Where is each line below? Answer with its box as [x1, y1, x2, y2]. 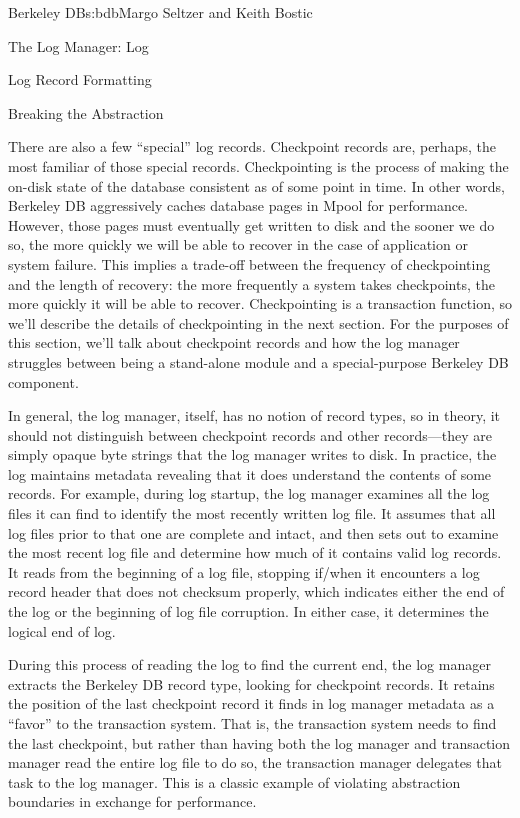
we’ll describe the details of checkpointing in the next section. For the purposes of [8, 312, 509, 333]
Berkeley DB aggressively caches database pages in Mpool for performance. [8, 195, 469, 216]
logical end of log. [8, 620, 116, 641]
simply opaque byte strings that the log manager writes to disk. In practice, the [8, 444, 497, 465]
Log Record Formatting [8, 69, 152, 90]
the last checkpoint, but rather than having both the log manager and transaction [8, 732, 511, 753]
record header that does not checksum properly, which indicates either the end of [8, 581, 505, 602]
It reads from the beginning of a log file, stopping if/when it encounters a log [8, 561, 480, 582]
